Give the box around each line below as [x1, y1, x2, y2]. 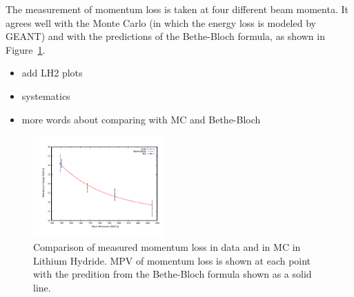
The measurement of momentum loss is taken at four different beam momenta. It [6, 2, 348, 16]
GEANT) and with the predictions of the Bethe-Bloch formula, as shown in [6, 29, 325, 43]
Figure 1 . [6, 42, 46, 57]
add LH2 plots [21, 65, 83, 80]
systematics [21, 88, 70, 103]
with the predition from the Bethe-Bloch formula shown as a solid [33, 267, 312, 281]
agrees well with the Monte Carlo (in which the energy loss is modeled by [6, 15, 316, 30]
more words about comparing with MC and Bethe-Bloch [21, 112, 261, 126]
